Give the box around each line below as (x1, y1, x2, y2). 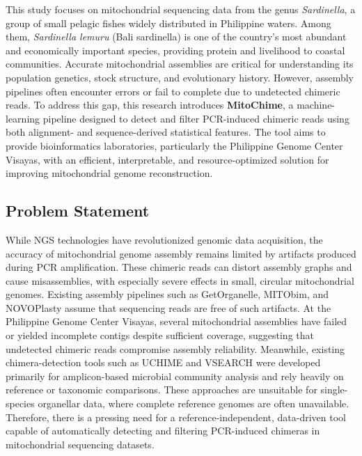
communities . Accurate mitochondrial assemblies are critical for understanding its (6, 56, 354, 71)
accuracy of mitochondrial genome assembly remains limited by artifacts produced (6, 246, 356, 260)
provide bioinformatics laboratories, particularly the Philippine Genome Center (6, 138, 343, 152)
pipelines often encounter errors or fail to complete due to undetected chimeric (6, 84, 340, 98)
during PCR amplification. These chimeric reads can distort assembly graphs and (6, 260, 352, 274)
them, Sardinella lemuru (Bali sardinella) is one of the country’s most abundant (6, 29, 347, 44)
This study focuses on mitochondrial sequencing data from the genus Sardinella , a (6, 2, 356, 16)
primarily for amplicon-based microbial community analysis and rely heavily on (6, 368, 344, 383)
